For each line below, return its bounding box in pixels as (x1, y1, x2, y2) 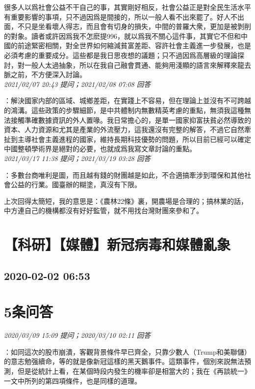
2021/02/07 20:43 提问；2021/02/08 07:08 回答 (4, 79, 151, 89)
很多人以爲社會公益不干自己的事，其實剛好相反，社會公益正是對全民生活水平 (4, 2, 251, 12)
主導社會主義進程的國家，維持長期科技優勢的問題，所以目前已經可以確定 (17, 134, 251, 144)
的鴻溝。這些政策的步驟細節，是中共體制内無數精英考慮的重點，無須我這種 (4, 105, 244, 115)
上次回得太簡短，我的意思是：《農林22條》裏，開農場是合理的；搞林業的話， (4, 195, 248, 206)
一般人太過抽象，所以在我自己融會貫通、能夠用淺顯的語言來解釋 (24, 59, 230, 70)
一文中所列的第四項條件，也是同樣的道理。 (4, 375, 141, 386)
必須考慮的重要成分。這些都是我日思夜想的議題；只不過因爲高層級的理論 (4, 50, 237, 60)
